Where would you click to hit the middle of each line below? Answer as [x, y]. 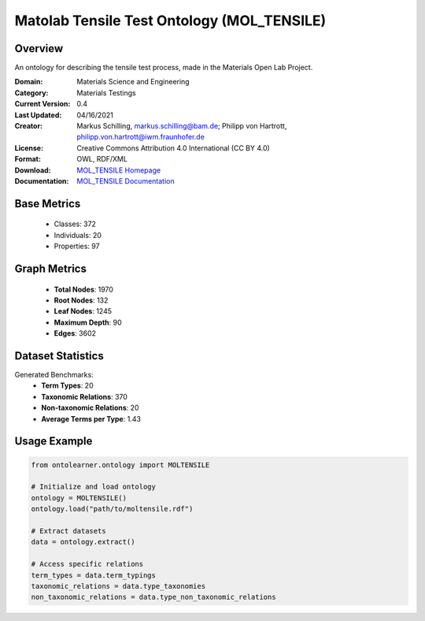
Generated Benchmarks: [54, 375]
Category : [31, 93]
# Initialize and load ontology [94, 487]
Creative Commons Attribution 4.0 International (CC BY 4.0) [174, 148]
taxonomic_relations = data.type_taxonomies [118, 586]
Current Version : [42, 104]
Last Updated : [38, 115]
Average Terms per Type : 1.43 [91, 418]
